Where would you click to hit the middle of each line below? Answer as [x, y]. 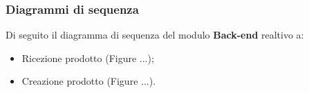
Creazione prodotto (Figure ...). [89, 81]
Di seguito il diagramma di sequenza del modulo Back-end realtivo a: [155, 35]
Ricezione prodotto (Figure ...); [88, 58]
